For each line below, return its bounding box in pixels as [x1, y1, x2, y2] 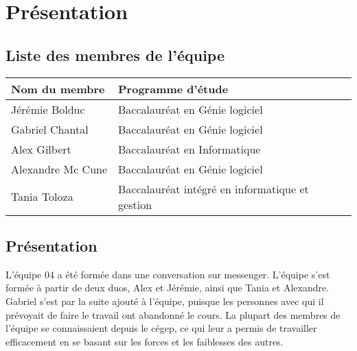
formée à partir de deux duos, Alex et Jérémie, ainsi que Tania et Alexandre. [5, 280, 330, 295]
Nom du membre [11, 80, 105, 97]
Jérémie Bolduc [11, 101, 85, 117]
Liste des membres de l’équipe [5, 44, 224, 65]
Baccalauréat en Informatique [118, 141, 261, 157]
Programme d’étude [118, 80, 229, 97]
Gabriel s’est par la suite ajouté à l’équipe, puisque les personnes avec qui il [5, 293, 324, 308]
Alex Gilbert [11, 141, 71, 157]
